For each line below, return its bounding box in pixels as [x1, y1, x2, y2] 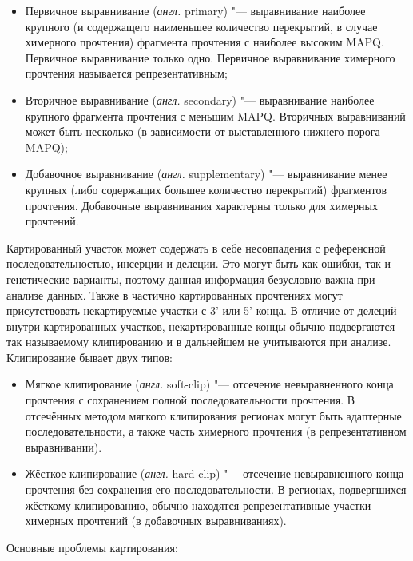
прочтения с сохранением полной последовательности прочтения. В [25, 392, 355, 408]
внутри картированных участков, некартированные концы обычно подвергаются [6, 317, 395, 334]
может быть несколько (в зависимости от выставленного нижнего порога [25, 123, 380, 140]
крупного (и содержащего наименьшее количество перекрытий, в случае [25, 18, 378, 34]
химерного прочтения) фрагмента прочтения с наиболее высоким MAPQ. [25, 34, 384, 50]
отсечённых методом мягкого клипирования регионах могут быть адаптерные [25, 407, 402, 424]
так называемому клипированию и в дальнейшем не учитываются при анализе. [6, 333, 391, 350]
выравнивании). [25, 438, 102, 455]
